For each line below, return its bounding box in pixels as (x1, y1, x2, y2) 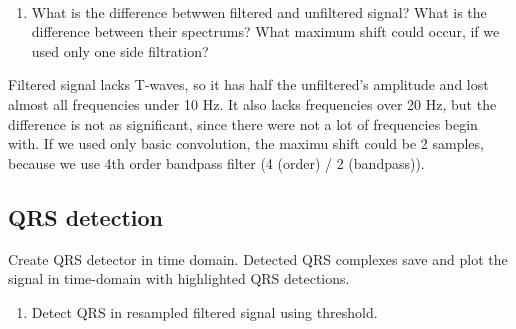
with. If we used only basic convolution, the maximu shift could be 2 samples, (8, 133, 484, 154)
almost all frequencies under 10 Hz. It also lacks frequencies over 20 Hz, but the (8, 93, 497, 114)
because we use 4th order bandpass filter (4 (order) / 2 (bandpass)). (8, 152, 425, 173)
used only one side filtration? (31, 40, 209, 61)
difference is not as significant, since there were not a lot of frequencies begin (8, 113, 478, 134)
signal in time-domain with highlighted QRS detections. (8, 268, 350, 289)
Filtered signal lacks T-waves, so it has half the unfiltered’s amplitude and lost (8, 74, 489, 95)
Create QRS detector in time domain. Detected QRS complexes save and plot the (8, 248, 508, 269)
